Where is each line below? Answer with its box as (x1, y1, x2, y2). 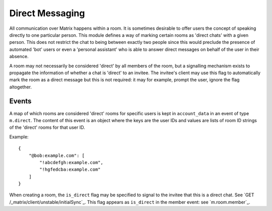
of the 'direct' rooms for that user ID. (9, 124, 85, 131)
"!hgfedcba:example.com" (39, 167, 101, 173)
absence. (9, 54, 29, 60)
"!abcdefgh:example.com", (39, 160, 103, 165)
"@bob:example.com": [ (28, 152, 85, 159)
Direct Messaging (9, 8, 85, 19)
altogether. (9, 84, 32, 90)
